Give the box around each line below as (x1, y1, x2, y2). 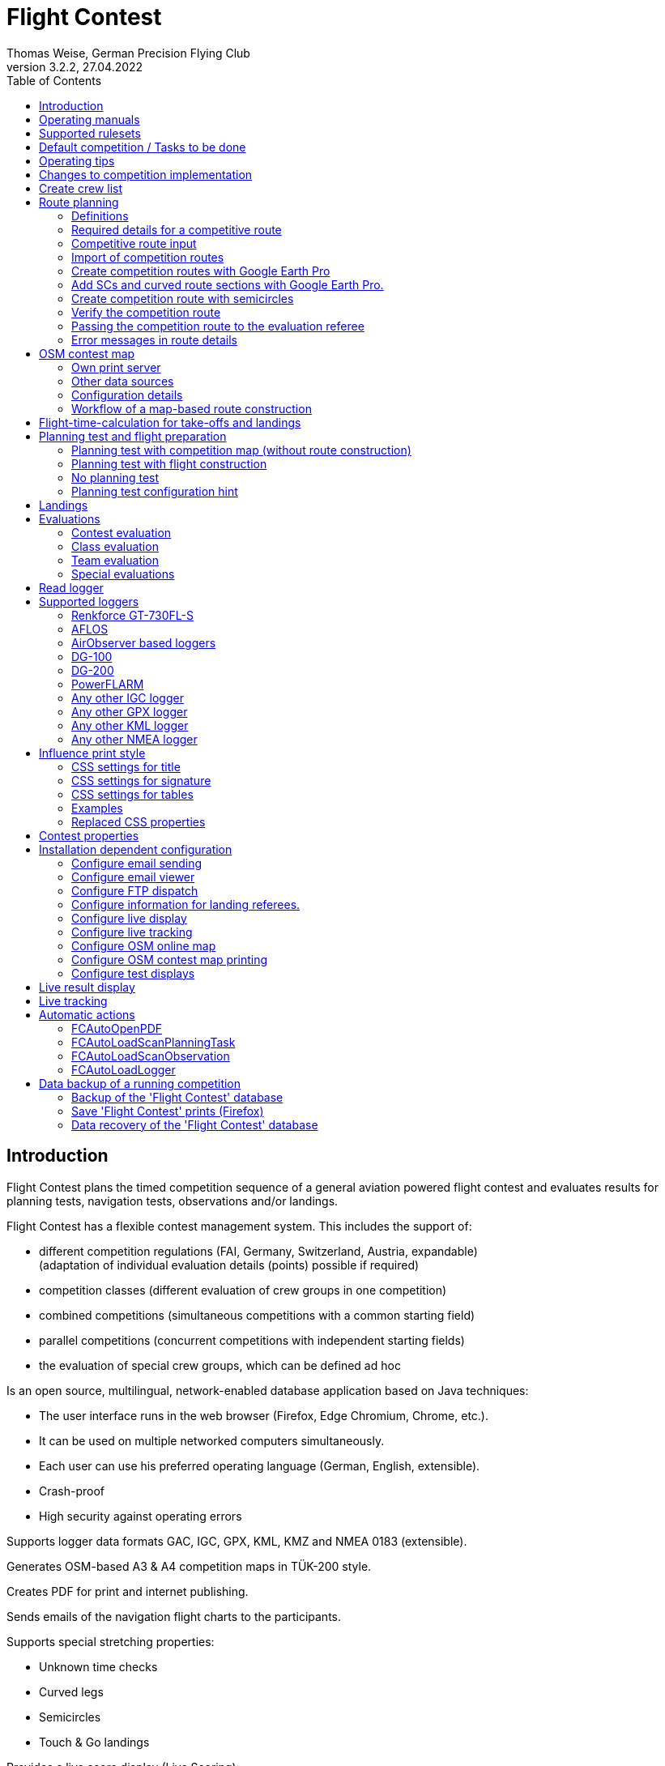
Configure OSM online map (71, 938, 216, 953)
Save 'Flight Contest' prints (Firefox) (71, 1103, 264, 1118)
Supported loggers (39, 594, 139, 608)
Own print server (71, 360, 161, 374)
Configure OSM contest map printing (71, 952, 268, 966)
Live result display (39, 979, 135, 994)
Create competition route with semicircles (71, 291, 294, 305)
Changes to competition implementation (39, 167, 253, 181)
